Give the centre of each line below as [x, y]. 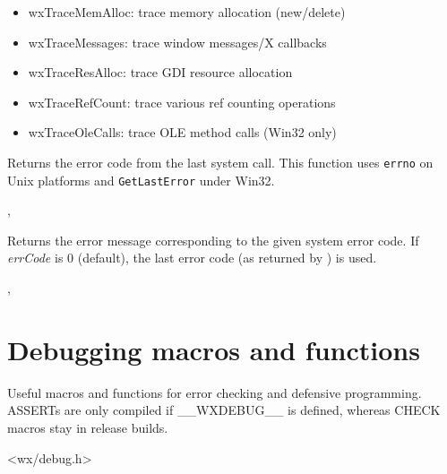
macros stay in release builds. [88, 427]
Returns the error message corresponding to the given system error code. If [213, 240]
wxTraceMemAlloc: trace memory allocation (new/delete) [187, 12]
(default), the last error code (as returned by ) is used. [227, 258]
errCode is [35, 258]
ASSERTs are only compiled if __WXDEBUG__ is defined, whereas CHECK [224, 410]
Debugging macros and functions [214, 349]
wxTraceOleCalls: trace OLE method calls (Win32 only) [182, 132]
